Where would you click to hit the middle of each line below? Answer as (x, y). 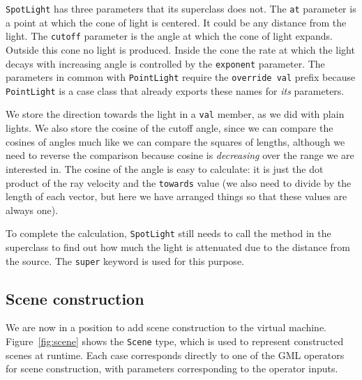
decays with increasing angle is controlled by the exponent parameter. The (165, 63)
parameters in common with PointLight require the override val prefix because (181, 77)
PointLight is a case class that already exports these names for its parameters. (175, 90)
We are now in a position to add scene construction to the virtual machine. (166, 327)
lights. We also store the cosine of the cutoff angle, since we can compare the (169, 128)
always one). (32, 210)
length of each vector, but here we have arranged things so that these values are (176, 196)
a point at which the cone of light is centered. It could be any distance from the (176, 22)
